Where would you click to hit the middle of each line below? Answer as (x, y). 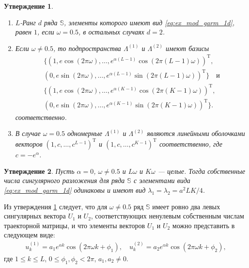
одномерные (85, 133)
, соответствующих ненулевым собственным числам (167, 216)
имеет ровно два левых (186, 206)
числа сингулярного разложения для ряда (64, 180)
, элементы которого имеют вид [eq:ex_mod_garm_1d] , (149, 22)
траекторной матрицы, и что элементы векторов (75, 225)
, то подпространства (87, 48)
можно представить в (203, 225)
